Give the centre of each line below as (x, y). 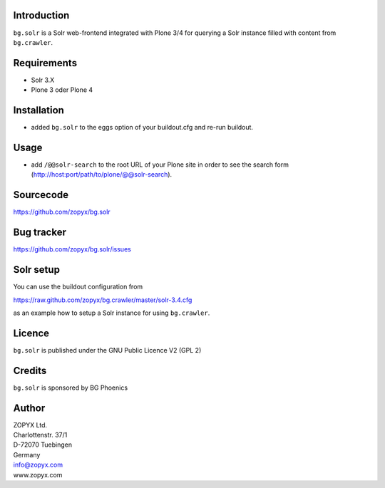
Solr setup (37, 270)
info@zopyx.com (38, 465)
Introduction (41, 15)
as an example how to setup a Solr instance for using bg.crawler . (112, 313)
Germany (27, 455)
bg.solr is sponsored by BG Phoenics (71, 388)
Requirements (45, 63)
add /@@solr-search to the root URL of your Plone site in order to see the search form (160, 165)
